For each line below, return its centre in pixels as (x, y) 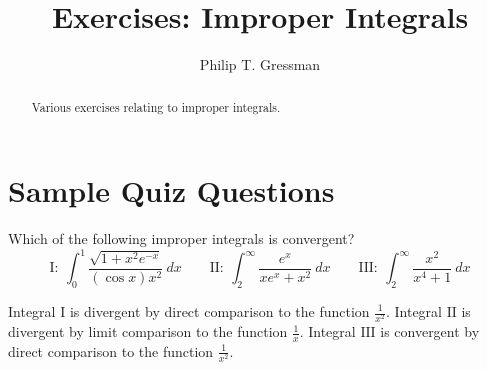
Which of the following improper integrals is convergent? (181, 238)
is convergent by (430, 331)
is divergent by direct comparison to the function (219, 311)
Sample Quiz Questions (171, 190)
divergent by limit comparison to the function (148, 331)
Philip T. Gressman (260, 64)
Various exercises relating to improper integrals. (156, 106)
